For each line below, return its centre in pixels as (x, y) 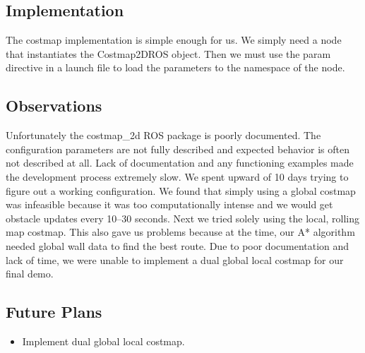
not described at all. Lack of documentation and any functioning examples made (180, 163)
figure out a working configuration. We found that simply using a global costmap (181, 190)
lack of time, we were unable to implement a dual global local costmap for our (175, 259)
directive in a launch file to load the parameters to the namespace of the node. (175, 67)
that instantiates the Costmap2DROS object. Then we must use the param (168, 53)
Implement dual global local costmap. (103, 341)
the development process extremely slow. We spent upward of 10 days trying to (177, 176)
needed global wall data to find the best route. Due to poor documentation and (178, 245)
